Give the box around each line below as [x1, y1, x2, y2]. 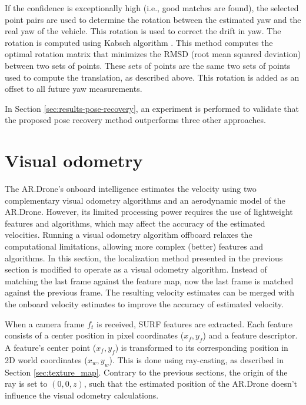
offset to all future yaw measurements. [5, 82, 142, 95]
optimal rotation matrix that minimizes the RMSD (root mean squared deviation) [5, 48, 301, 60]
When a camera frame [5, 317, 85, 330]
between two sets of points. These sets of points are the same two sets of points [5, 59, 291, 71]
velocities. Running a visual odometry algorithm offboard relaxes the [5, 228, 252, 241]
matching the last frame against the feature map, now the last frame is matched [5, 274, 294, 287]
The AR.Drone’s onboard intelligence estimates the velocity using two [5, 182, 257, 195]
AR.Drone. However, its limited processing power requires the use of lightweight [5, 205, 293, 218]
